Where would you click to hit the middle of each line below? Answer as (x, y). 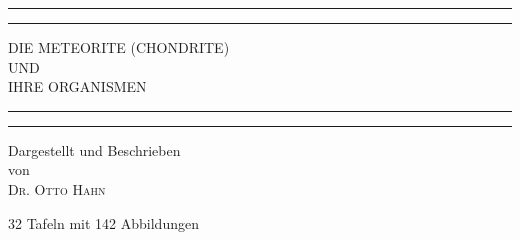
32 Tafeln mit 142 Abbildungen (103, 222)
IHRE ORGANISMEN (77, 86)
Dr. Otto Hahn (57, 188)
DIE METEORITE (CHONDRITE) (119, 47)
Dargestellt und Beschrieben (94, 149)
